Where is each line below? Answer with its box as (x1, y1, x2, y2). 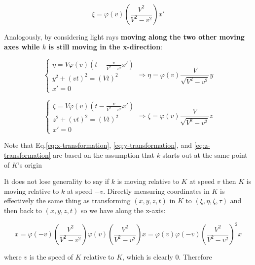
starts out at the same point (162, 149, 248, 160)
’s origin (17, 159, 42, 170)
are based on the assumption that (53, 149, 154, 160)
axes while (4, 41, 40, 51)
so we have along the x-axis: (80, 205, 166, 215)
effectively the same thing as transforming (4, 195, 131, 206)
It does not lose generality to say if (4, 176, 109, 186)
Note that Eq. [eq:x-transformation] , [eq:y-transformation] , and (4, 140, 192, 150)
